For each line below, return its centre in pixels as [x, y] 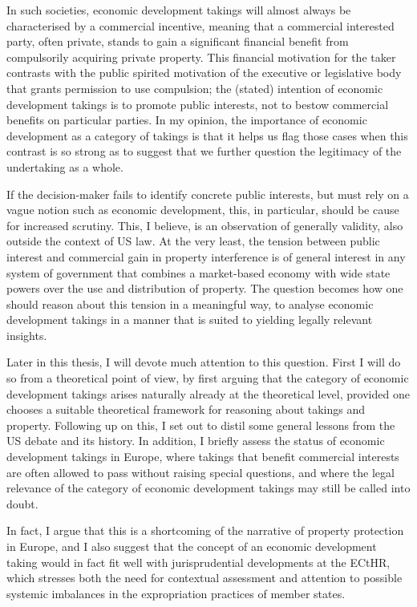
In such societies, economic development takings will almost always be [179, 10]
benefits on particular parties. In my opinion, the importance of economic [187, 120]
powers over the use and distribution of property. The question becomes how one [205, 288]
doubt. [22, 503]
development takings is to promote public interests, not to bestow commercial [198, 104]
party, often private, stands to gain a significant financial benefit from [178, 41]
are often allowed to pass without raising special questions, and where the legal [200, 472]
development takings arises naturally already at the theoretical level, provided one [208, 393]
